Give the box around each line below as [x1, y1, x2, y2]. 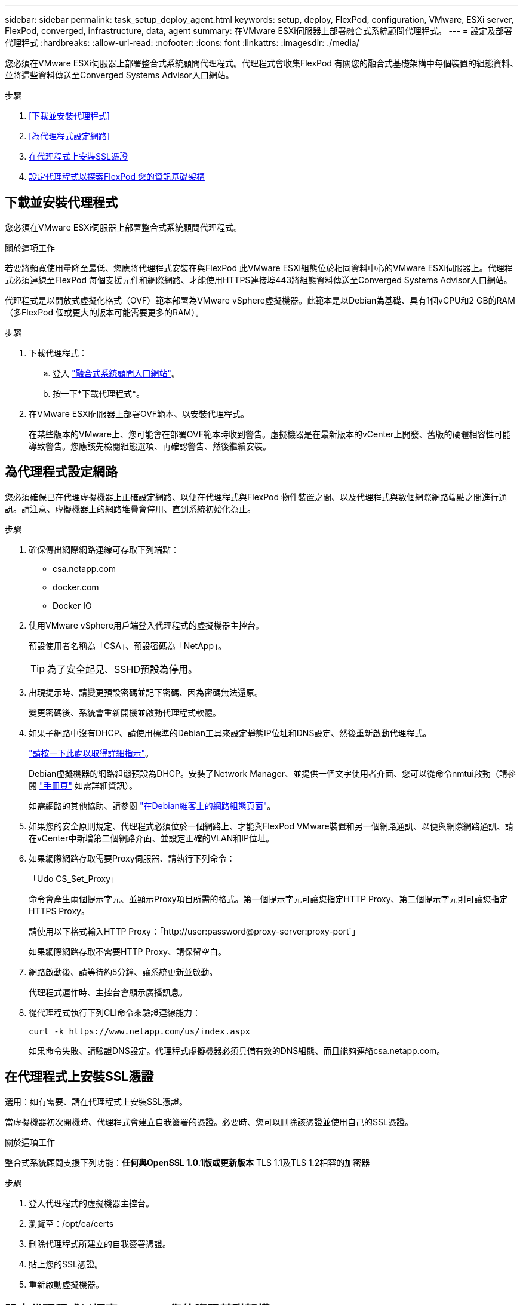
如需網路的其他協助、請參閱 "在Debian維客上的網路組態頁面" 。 [29, 800, 276, 811]
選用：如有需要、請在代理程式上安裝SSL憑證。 [5, 1096, 187, 1107]
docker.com [53, 581, 99, 592]
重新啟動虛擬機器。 [29, 1279, 104, 1289]
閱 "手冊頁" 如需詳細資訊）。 [29, 780, 137, 791]
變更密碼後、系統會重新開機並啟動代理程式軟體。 [29, 707, 221, 718]
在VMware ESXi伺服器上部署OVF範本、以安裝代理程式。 [29, 408, 250, 419]
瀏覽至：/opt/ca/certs [29, 1218, 114, 1229]
